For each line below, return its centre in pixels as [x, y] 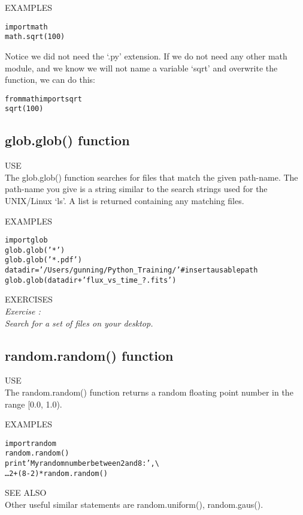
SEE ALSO [26, 492]
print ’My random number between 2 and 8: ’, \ [82, 464]
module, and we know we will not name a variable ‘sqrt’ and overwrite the [141, 68]
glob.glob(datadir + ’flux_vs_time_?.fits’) [91, 280]
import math [26, 27]
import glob [26, 240]
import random [31, 443]
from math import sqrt [43, 99]
